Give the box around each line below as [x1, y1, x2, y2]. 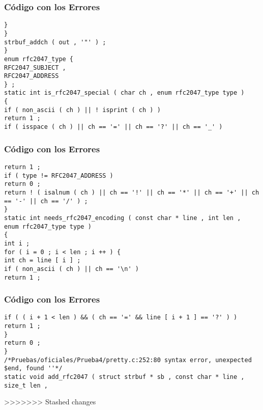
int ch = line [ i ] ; [4, 257, 81, 264]
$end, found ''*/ [4, 365, 63, 372]
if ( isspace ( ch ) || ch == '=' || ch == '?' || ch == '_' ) [4, 123, 223, 131]
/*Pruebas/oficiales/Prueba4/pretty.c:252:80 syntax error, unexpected [4, 356, 252, 364]
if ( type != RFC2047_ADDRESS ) [4, 172, 113, 179]
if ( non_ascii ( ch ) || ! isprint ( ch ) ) [4, 106, 161, 114]
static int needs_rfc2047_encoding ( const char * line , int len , [4, 214, 241, 222]
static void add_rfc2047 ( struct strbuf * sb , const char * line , [4, 373, 245, 380]
